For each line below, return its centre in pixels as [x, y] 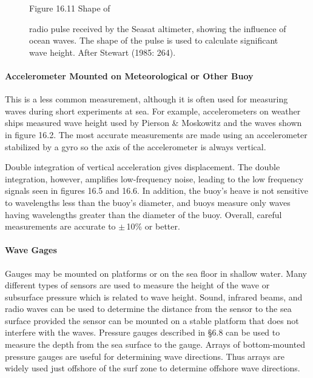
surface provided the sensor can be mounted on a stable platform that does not [152, 320]
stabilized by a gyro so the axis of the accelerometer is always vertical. [136, 146]
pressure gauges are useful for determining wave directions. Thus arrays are [145, 356]
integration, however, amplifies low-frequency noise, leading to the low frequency [154, 178]
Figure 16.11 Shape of [70, 8]
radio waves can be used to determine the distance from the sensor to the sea [148, 309]
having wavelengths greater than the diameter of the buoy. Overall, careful [143, 214]
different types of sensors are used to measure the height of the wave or [137, 285]
